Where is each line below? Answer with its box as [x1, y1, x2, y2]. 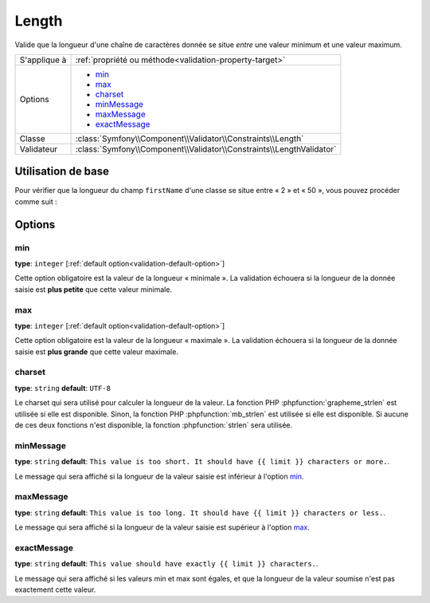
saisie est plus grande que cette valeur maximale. [14, 347, 179, 357]
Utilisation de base [14, 164, 110, 179]
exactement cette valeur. [14, 585, 96, 594]
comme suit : [14, 196, 57, 207]
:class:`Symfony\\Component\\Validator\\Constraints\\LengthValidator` [75, 144, 337, 155]
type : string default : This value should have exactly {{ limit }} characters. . [14, 559, 319, 569]
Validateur [19, 144, 58, 155]
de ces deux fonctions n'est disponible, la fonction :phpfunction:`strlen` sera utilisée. [14, 420, 293, 430]
